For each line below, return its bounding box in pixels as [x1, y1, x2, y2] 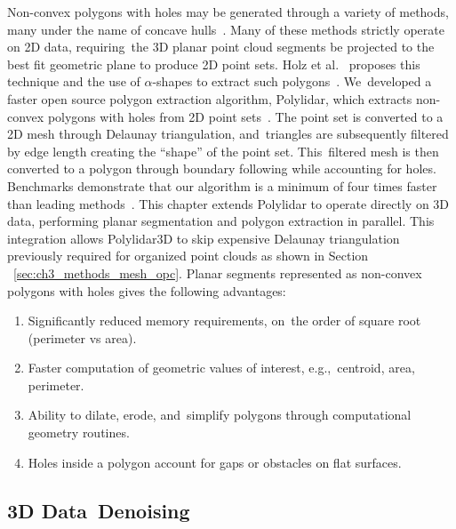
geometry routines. [28, 423, 130, 442]
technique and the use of [7, 72, 140, 91]
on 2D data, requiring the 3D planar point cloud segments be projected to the [7, 37, 435, 56]
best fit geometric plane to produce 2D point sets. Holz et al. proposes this [7, 54, 420, 73]
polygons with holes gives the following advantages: [7, 281, 286, 300]
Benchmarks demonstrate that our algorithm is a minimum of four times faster [7, 176, 437, 195]
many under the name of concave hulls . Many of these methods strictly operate [7, 20, 444, 38]
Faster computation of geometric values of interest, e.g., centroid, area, [28, 358, 415, 377]
